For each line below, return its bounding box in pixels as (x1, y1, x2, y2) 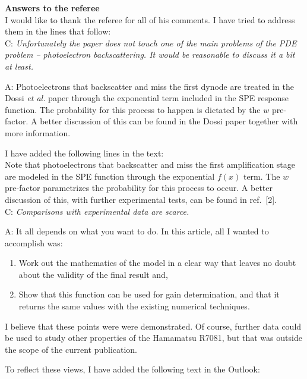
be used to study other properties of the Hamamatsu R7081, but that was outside (5, 331, 302, 344)
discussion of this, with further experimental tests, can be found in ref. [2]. (5, 193, 277, 205)
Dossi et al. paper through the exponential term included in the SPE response (5, 92, 289, 104)
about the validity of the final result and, (18, 268, 168, 280)
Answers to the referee (5, 2, 100, 14)
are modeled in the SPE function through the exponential (5, 170, 215, 182)
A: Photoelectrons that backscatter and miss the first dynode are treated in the (5, 80, 294, 92)
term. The (243, 170, 280, 182)
